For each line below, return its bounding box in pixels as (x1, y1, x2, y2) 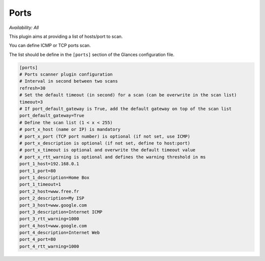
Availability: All (9, 25, 39, 30)
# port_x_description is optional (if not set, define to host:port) (19, 141, 190, 146)
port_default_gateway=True (19, 113, 84, 118)
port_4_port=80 (19, 236, 56, 242)
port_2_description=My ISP (19, 196, 84, 201)
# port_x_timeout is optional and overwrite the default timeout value (19, 147, 196, 153)
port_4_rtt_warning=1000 (19, 243, 79, 249)
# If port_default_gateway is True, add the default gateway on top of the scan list (19, 106, 232, 112)
